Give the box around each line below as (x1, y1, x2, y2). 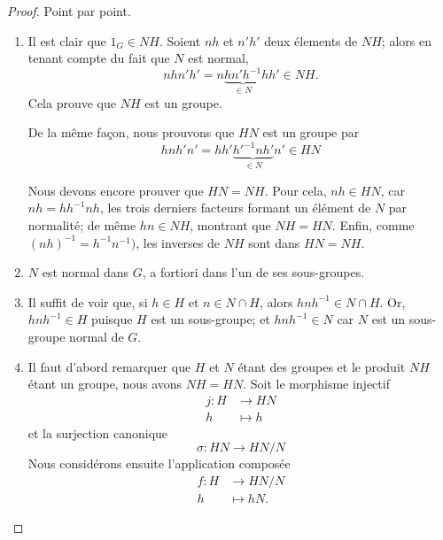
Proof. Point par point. (7, 2, 131, 19)
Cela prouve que (27, 93, 117, 112)
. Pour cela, (264, 181, 327, 199)
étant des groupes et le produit (237, 357, 406, 375)
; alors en (381, 31, 431, 50)
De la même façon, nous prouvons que (27, 123, 235, 142)
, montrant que (190, 216, 271, 235)
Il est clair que (27, 31, 106, 50)
